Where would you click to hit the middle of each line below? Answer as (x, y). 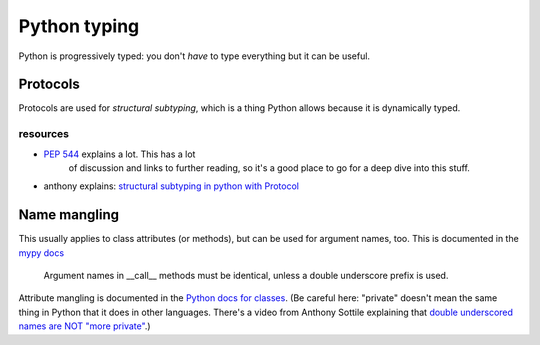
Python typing (79, 26)
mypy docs (41, 252)
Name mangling (69, 215)
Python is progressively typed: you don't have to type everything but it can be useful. (194, 56)
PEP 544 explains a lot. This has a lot (119, 154)
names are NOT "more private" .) (84, 326)
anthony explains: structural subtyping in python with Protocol (171, 186)
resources (44, 134)
